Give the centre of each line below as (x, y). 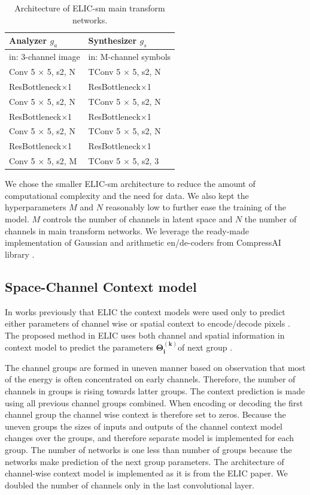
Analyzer (28, 40)
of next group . (205, 347)
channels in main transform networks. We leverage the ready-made (127, 230)
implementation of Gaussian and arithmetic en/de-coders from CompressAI (143, 242)
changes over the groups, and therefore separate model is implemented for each (150, 438)
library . (20, 254)
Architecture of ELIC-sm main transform (90, 8)
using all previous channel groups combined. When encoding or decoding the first (154, 402)
